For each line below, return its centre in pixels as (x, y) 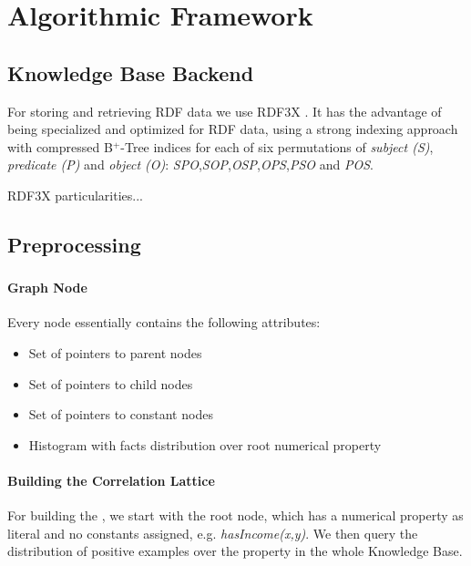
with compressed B (60, 146)
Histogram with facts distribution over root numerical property (205, 444)
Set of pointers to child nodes (111, 383)
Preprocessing (74, 244)
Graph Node (47, 288)
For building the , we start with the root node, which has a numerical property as (235, 515)
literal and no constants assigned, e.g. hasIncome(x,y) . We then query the (213, 533)
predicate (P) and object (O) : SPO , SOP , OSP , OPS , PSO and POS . (190, 165)
